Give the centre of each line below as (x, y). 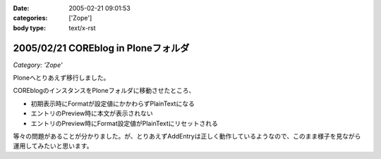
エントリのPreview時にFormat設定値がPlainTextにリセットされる (124, 123)
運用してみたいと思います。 (53, 146)
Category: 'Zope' (38, 65)
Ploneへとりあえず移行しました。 (61, 78)
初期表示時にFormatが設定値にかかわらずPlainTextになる (113, 103)
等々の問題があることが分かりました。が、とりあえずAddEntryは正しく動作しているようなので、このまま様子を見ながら (187, 136)
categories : (30, 18)
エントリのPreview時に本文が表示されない (92, 113)
